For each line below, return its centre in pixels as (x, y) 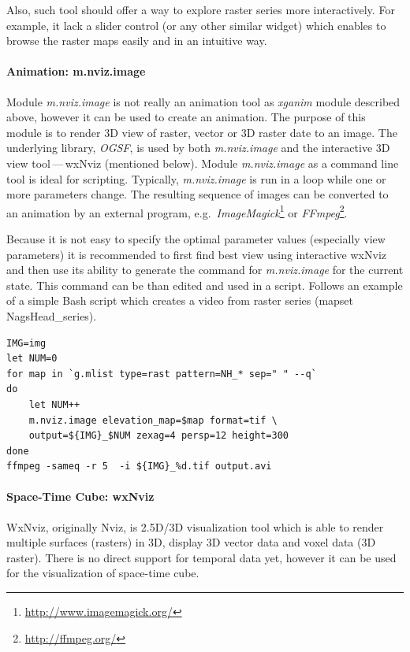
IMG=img (26, 343)
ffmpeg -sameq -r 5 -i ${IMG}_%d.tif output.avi (139, 467)
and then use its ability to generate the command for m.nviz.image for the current (205, 270)
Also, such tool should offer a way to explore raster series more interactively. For (201, 9)
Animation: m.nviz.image (76, 71)
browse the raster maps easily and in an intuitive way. (137, 41)
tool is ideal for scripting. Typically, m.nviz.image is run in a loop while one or (196, 178)
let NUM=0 (32, 359)
